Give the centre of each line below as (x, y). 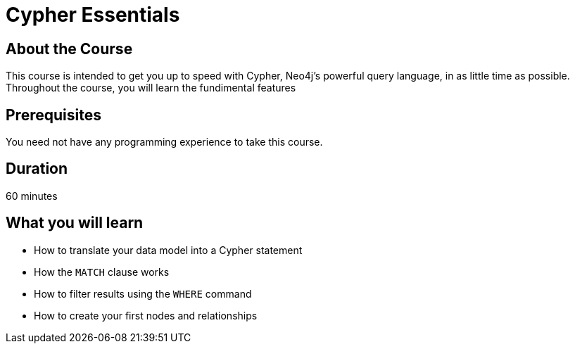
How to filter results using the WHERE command (143, 293)
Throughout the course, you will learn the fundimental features (151, 88)
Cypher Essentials (93, 15)
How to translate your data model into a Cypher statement (168, 250)
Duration (37, 169)
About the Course (69, 49)
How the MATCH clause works (102, 272)
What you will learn (75, 223)
